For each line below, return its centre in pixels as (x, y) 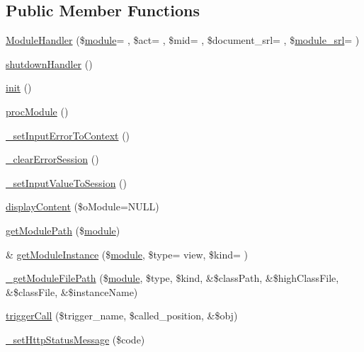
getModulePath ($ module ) (63, 230)
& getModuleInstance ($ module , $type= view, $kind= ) (127, 254)
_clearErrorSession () (52, 159)
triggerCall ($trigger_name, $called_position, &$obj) (122, 316)
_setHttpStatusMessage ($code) (75, 339)
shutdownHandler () (49, 63)
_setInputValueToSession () (66, 182)
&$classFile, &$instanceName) (72, 291)
